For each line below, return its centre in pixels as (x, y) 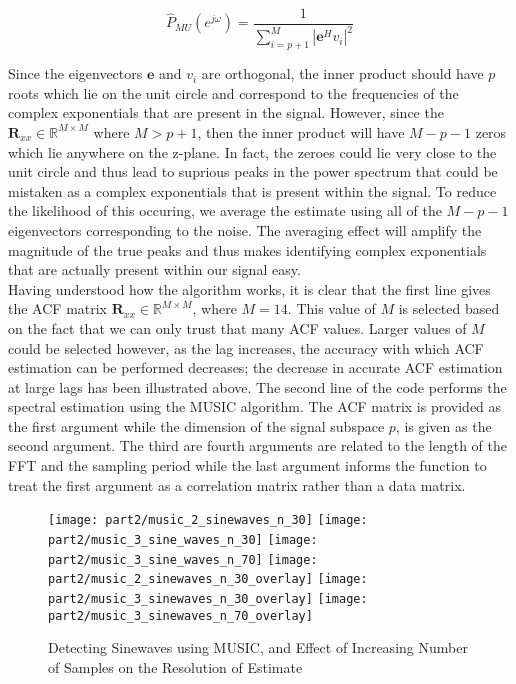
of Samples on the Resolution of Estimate (175, 666)
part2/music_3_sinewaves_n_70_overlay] (180, 615)
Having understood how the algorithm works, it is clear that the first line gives (249, 288)
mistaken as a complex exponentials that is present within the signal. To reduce (252, 190)
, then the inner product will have (301, 131)
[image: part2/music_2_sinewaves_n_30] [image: (208, 520)
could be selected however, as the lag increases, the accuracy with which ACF (246, 347)
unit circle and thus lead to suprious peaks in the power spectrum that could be (253, 171)
